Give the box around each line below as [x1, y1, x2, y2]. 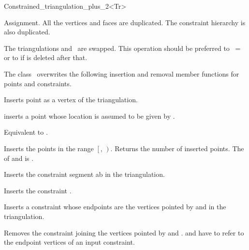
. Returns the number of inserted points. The [110, 143, 244, 153]
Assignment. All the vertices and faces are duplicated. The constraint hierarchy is [4, 17, 246, 27]
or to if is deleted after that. [4, 52, 88, 62]
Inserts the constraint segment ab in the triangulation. [4, 169, 165, 179]
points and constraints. [4, 78, 72, 88]
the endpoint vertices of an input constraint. [4, 237, 135, 247]
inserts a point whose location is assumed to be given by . [4, 110, 175, 121]
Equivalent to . [4, 127, 48, 137]
